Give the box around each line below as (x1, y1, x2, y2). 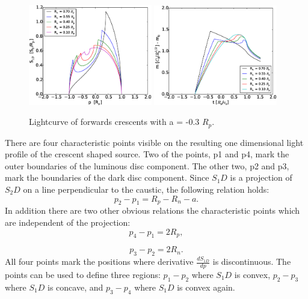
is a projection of (230, 171, 292, 184)
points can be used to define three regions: (5, 268, 161, 280)
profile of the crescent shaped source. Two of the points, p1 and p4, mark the (5, 148, 289, 160)
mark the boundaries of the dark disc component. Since (5, 171, 209, 184)
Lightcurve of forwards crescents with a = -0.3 (29, 115, 200, 128)
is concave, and (48, 280, 103, 293)
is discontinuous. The (212, 255, 291, 268)
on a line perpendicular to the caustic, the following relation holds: (23, 183, 269, 195)
